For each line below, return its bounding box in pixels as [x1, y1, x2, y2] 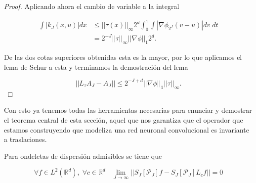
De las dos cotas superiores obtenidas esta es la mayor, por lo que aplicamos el [4, 52, 242, 62]
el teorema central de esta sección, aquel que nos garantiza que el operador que [4, 114, 243, 125]
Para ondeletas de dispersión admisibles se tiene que [4, 150, 162, 161]
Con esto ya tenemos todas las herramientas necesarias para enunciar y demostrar [4, 105, 252, 115]
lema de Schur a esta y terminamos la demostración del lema [4, 61, 188, 72]
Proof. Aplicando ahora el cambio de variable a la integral [4, 1, 179, 11]
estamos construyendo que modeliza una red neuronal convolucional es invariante [4, 124, 249, 135]
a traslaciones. [4, 134, 47, 144]
